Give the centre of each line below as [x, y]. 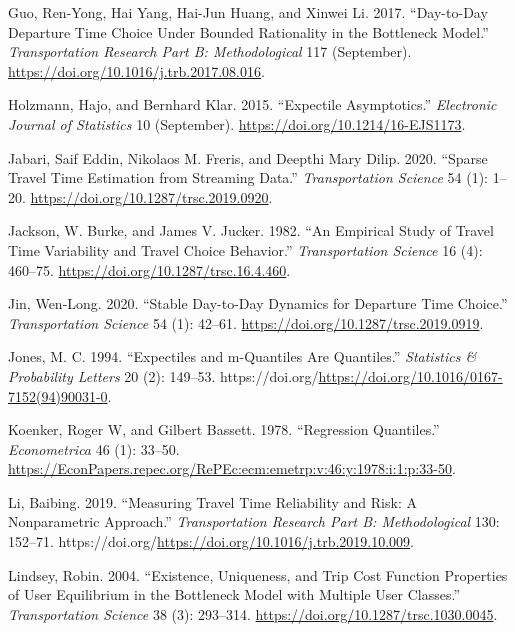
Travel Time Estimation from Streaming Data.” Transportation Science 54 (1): [248, 177]
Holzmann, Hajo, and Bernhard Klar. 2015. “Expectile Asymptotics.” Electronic [252, 104]
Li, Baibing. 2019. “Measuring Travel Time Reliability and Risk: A [212, 501]
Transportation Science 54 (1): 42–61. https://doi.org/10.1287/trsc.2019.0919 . [246, 322]
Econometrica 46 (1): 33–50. [94, 448]
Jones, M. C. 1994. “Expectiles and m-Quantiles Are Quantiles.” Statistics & [242, 356]
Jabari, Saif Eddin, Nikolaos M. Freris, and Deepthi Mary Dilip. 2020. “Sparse [248, 157]
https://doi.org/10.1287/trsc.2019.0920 [149, 196]
